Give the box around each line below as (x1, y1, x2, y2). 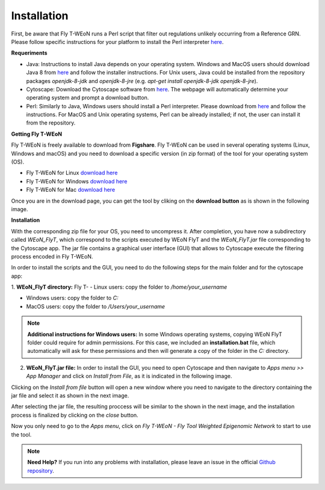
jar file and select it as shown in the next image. (11, 392, 129, 399)
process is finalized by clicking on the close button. (11, 411, 138, 418)
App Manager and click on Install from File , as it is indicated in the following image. (26, 373, 232, 380)
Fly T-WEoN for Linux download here (26, 169, 118, 177)
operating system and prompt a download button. (26, 94, 149, 102)
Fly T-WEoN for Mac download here (26, 186, 116, 194)
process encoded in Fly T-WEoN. (11, 253, 93, 260)
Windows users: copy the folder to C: (26, 295, 119, 302)
